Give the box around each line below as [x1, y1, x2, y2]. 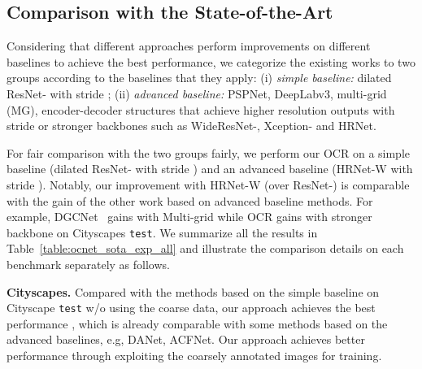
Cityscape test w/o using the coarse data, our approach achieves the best [7, 299, 376, 316]
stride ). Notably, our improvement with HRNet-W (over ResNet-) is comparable [7, 176, 410, 193]
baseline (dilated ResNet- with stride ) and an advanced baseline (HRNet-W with [7, 160, 413, 177]
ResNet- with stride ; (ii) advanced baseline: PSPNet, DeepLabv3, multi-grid [7, 85, 387, 102]
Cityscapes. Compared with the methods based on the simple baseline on [7, 283, 380, 300]
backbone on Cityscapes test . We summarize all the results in [7, 224, 318, 241]
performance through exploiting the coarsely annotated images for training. [7, 347, 382, 364]
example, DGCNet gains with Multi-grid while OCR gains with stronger [7, 208, 372, 225]
